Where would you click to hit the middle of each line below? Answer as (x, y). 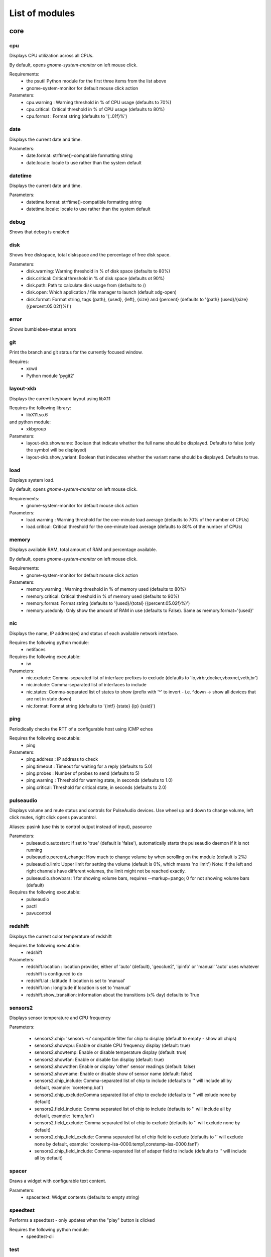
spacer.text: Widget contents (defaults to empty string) (83, 1197)
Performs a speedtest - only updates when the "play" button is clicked (82, 1220)
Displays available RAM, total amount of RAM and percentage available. (83, 550)
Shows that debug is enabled (39, 232)
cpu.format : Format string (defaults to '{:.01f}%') (77, 116)
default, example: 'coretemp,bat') (69, 1088)
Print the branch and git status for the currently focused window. (76, 352)
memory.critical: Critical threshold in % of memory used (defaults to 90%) (103, 596)
